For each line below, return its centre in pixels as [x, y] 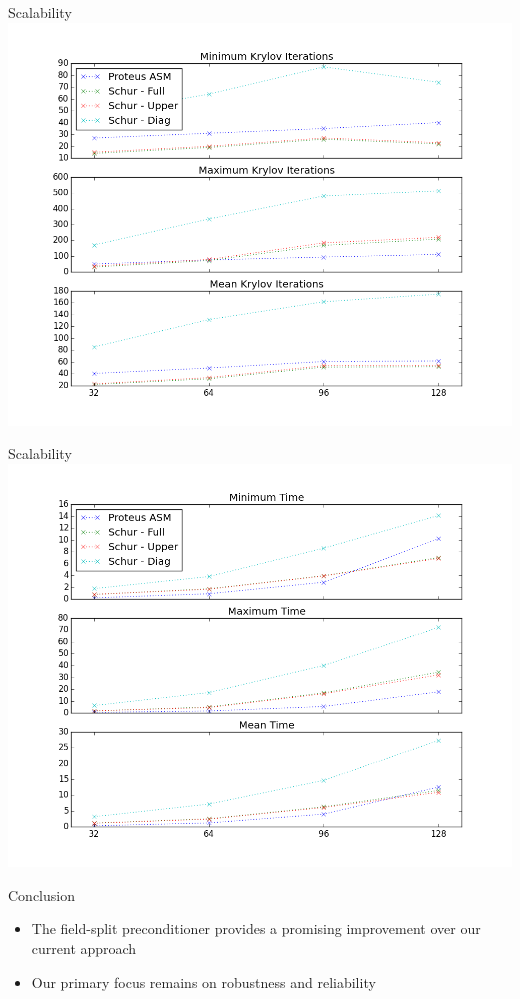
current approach [84, 947]
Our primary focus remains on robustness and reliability [203, 981]
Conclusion [41, 894]
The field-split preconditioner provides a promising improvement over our [256, 928]
